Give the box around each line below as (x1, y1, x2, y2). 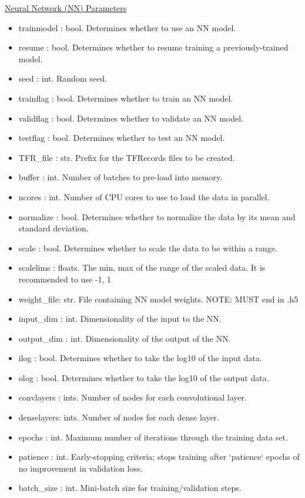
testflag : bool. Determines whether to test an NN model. (18, 132, 225, 144)
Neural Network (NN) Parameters (5, 2, 127, 14)
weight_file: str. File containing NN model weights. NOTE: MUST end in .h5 (18, 292, 299, 305)
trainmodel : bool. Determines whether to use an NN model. (18, 21, 236, 33)
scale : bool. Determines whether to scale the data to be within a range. (18, 241, 277, 254)
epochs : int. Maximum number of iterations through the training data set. (18, 430, 288, 443)
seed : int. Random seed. (18, 72, 107, 85)
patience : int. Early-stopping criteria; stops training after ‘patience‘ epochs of (18, 450, 300, 463)
